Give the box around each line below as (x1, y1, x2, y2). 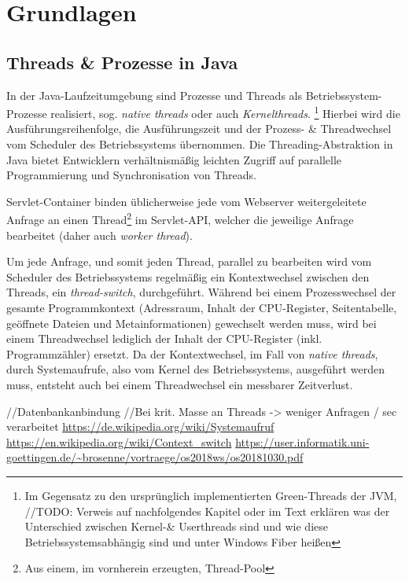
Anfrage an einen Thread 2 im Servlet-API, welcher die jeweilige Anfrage (6, 209, 354, 228)
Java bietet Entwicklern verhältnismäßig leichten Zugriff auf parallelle (6, 151, 342, 167)
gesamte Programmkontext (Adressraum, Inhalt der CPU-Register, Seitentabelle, (6, 300, 397, 316)
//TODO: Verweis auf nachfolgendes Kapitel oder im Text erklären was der (24, 502, 390, 519)
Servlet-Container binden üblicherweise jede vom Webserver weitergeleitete (6, 193, 367, 209)
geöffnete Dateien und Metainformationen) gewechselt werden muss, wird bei (6, 314, 377, 331)
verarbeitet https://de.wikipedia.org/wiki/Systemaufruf (6, 418, 275, 435)
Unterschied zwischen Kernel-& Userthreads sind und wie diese (24, 518, 328, 535)
